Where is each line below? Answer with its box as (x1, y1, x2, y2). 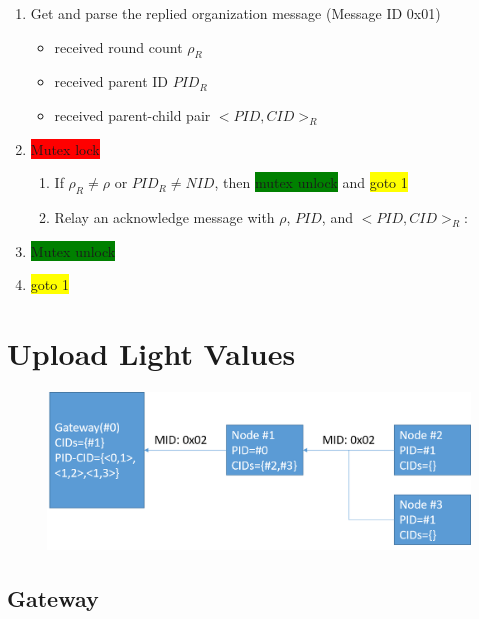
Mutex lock (30, 138, 100, 159)
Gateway (7, 582, 99, 613)
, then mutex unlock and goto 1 (214, 172, 408, 193)
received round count (54, 36, 183, 57)
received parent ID (54, 71, 169, 92)
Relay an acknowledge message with (54, 206, 275, 227)
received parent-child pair (54, 104, 211, 125)
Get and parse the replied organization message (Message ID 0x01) (30, 3, 441, 23)
